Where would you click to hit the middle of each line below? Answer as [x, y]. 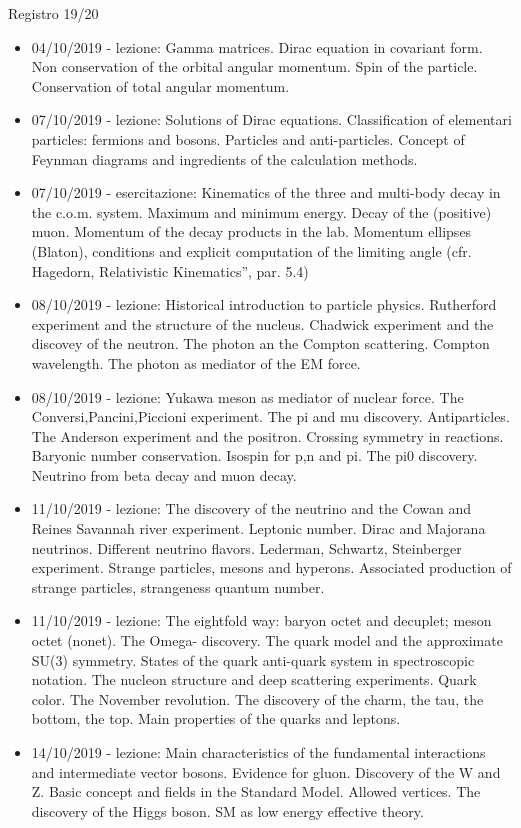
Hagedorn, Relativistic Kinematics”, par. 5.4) [170, 270]
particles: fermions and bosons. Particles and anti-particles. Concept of [248, 138]
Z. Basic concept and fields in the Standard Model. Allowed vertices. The [256, 791]
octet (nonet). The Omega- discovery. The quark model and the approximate [267, 640]
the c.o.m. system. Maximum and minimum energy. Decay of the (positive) [261, 211]
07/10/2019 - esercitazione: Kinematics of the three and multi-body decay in [266, 192]
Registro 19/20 [53, 13]
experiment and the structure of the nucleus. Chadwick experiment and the [262, 323]
